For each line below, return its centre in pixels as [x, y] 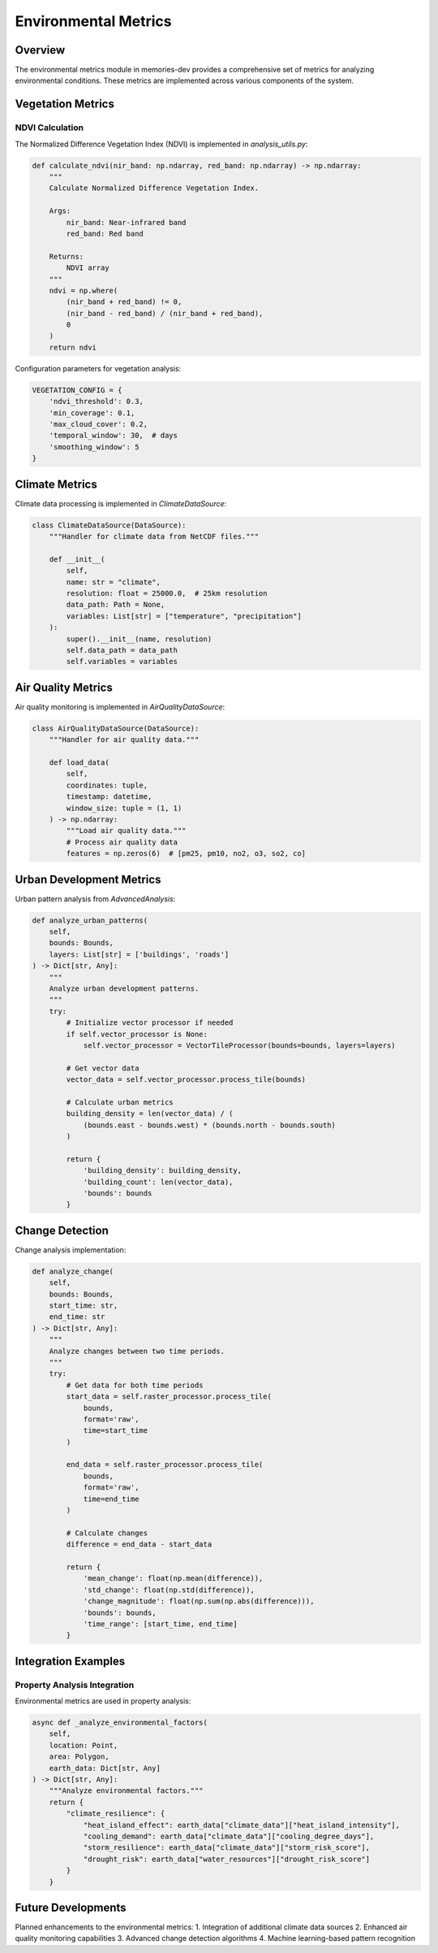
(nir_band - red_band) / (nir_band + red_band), [165, 313]
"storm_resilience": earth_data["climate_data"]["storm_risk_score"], [227, 1848]
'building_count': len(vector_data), [158, 1182]
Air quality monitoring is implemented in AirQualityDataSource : [120, 706]
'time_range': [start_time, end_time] [161, 1624]
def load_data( [79, 762]
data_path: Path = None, [116, 605]
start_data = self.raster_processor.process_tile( [169, 1397]
